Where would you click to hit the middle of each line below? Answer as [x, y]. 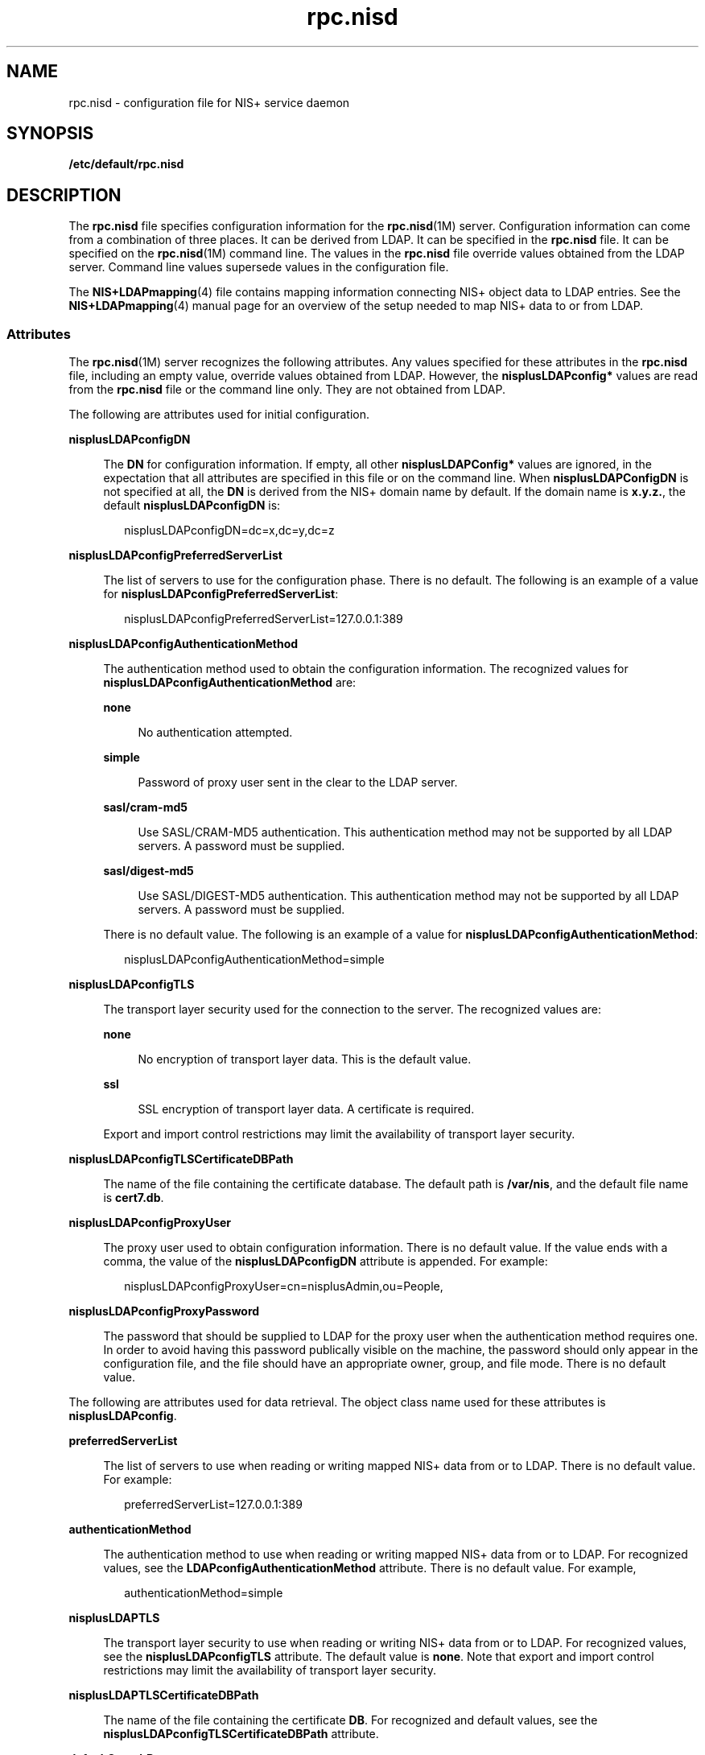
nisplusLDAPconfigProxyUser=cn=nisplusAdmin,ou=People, [284, 1286]
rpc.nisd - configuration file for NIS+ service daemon [209, 102]
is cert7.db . [134, 1198]
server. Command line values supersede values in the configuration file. [259, 267]
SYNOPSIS [50, 134]
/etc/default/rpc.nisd [126, 164]
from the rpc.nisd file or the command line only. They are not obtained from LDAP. [287, 390]
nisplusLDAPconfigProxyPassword [164, 1311]
